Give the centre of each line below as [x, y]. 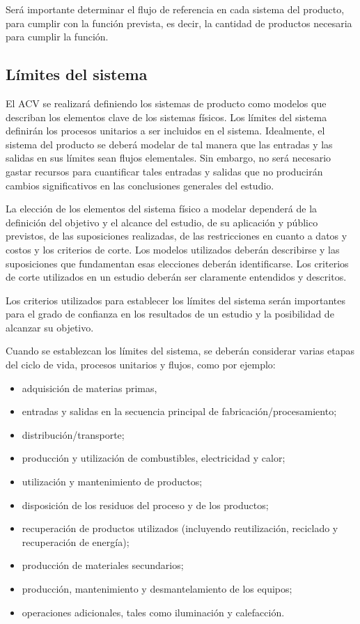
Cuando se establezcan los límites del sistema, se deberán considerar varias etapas [180, 351]
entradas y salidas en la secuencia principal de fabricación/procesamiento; [179, 411]
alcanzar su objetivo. [50, 327]
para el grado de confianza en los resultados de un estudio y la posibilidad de [170, 314]
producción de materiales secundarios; [103, 565]
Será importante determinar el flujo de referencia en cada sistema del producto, [175, 9]
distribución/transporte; [73, 434]
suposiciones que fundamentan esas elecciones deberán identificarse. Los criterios [177, 263]
